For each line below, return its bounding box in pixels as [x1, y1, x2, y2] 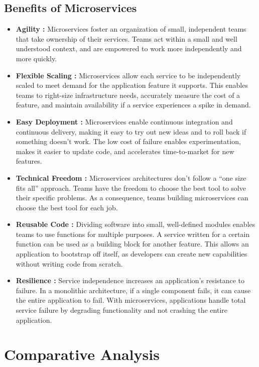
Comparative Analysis [4, 344, 160, 364]
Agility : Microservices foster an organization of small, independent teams [16, 24, 246, 34]
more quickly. [16, 53, 57, 63]
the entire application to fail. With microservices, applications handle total [16, 295, 246, 305]
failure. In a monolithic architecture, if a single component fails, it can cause [16, 285, 251, 295]
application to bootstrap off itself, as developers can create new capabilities [16, 249, 247, 259]
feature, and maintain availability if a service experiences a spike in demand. [16, 99, 251, 110]
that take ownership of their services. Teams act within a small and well [16, 33, 237, 44]
